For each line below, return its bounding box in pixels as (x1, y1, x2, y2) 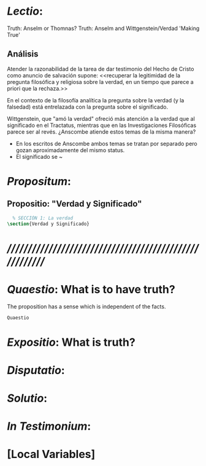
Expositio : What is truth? (7, 335, 135, 349)
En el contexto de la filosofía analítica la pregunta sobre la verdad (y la (7, 96, 185, 104)
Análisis (7, 49, 39, 59)
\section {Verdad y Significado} (7, 221, 90, 227)
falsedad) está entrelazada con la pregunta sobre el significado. (7, 103, 168, 110)
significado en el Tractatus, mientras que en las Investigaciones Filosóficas (7, 121, 197, 129)
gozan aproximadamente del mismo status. (15, 146, 125, 154)
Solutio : (7, 391, 48, 405)
